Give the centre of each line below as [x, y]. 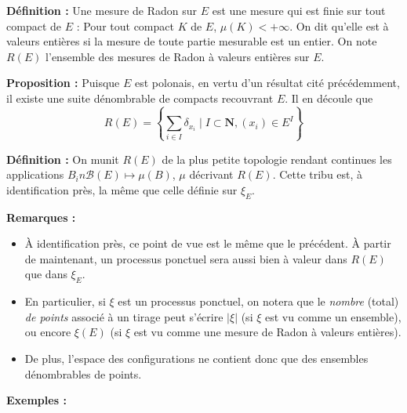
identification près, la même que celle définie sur [122, 189]
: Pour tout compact [125, 25]
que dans [46, 274]
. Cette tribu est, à [318, 174]
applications [35, 174]
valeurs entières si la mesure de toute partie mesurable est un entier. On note [192, 41]
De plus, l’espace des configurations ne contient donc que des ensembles [196, 359]
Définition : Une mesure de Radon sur [102, 10]
